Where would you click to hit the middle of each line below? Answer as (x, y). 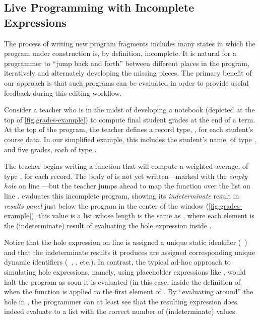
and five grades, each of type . (50, 149)
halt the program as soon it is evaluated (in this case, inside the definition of (122, 281)
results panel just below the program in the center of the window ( (107, 205)
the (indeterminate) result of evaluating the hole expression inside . (108, 225)
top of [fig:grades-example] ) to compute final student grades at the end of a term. (130, 119)
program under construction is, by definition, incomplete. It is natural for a (120, 53)
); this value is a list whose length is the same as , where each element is (143, 215)
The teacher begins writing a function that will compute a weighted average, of (126, 166)
